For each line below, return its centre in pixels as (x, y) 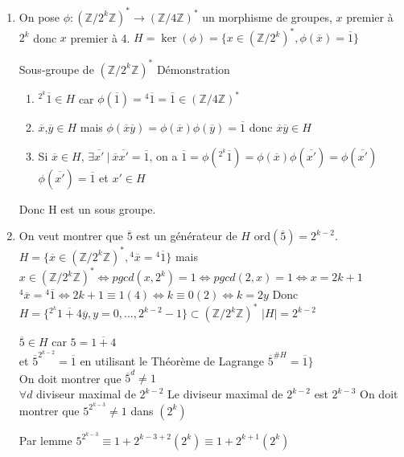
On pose (39, 16)
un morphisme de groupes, (267, 16)
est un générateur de (187, 236)
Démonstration (193, 69)
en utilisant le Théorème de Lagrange (172, 361)
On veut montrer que (71, 236)
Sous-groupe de (56, 69)
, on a (163, 155)
